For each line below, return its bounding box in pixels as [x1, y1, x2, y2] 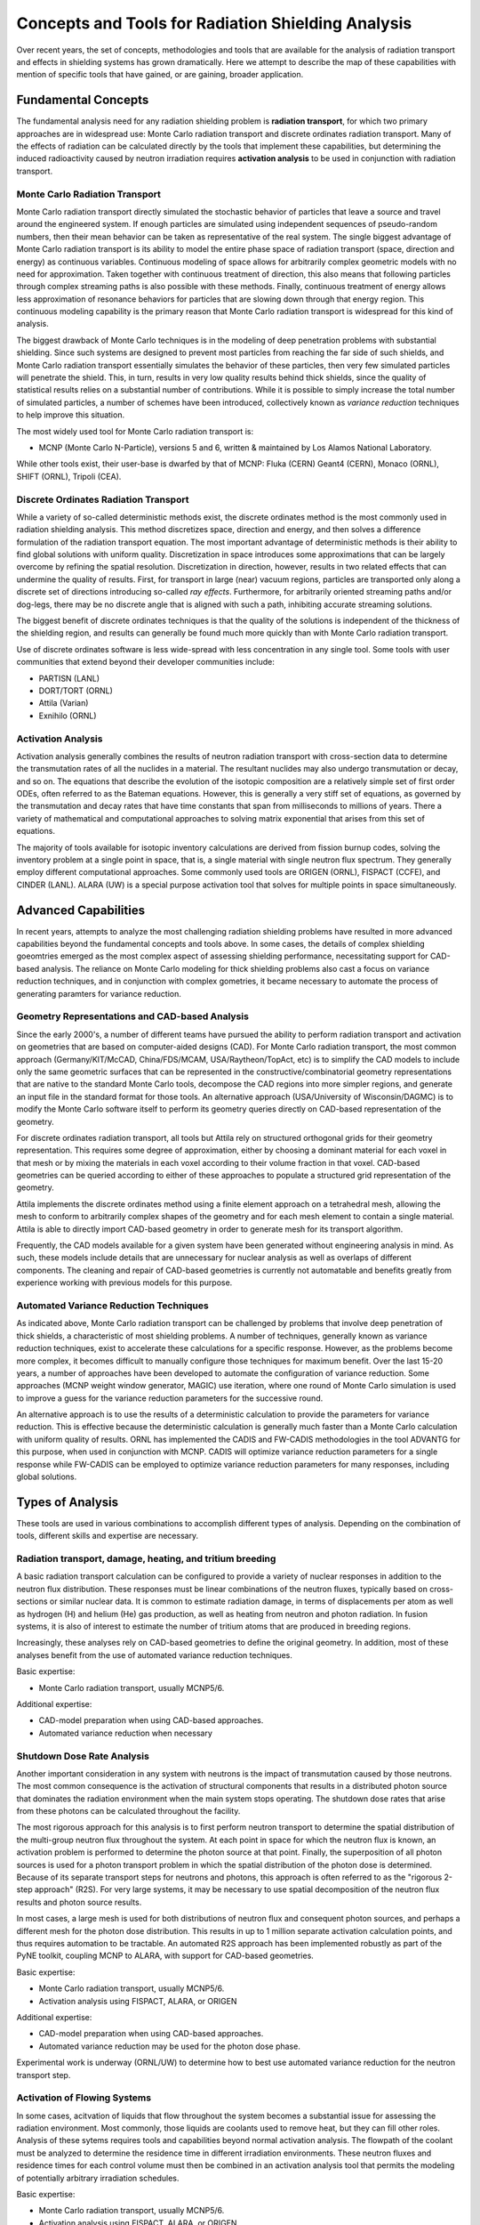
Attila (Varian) [38, 698, 89, 708]
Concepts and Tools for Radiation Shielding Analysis [16, 13, 412, 33]
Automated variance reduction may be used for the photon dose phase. [38, 2041, 301, 2051]
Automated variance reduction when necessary [38, 1727, 213, 1738]
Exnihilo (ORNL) [38, 710, 97, 721]
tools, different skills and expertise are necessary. [16, 1531, 199, 1541]
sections [16, 1596, 48, 1606]
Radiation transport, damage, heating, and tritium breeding [16, 1553, 276, 1566]
